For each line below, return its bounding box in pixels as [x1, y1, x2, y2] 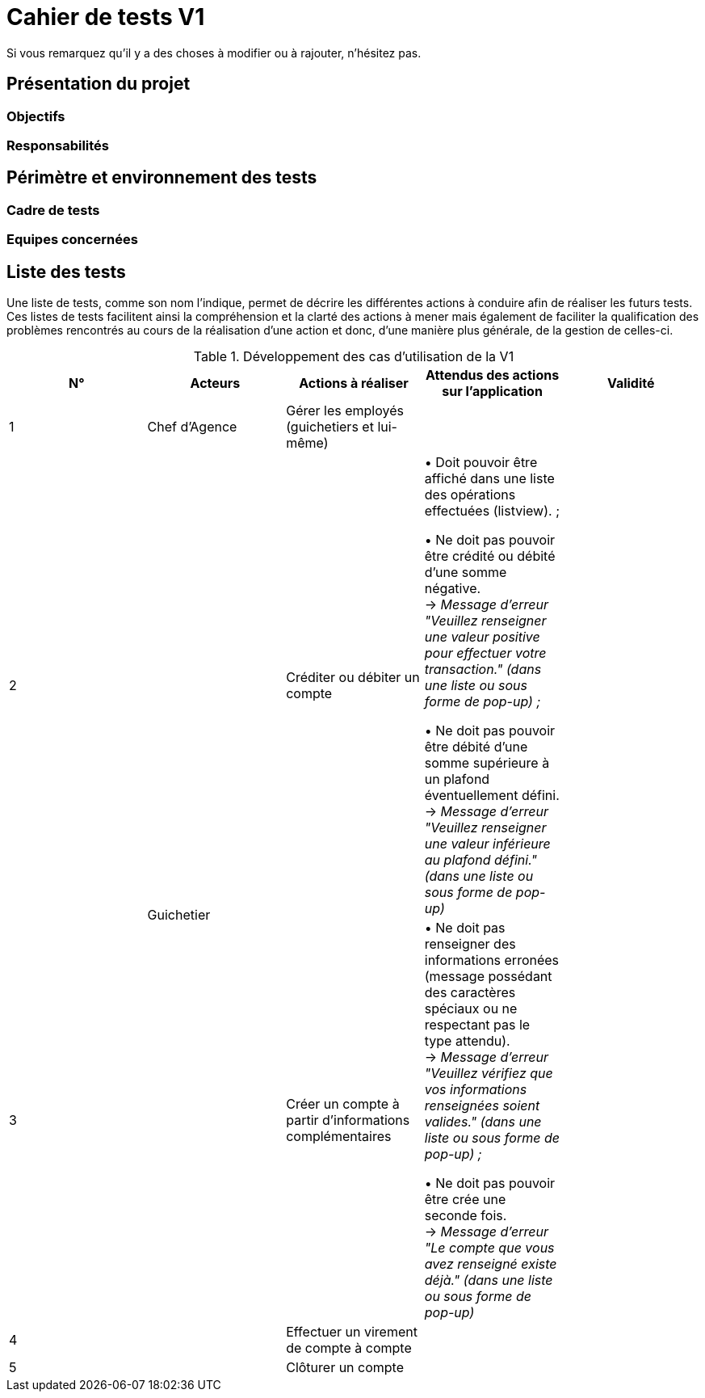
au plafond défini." [424, 852, 537, 869]
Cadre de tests [6, 201, 100, 218]
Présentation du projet [6, 74, 191, 95]
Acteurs [190, 375, 241, 392]
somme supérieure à [424, 755, 550, 772]
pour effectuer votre [424, 645, 547, 662]
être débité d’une [424, 739, 528, 756]
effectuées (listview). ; [424, 503, 560, 520]
